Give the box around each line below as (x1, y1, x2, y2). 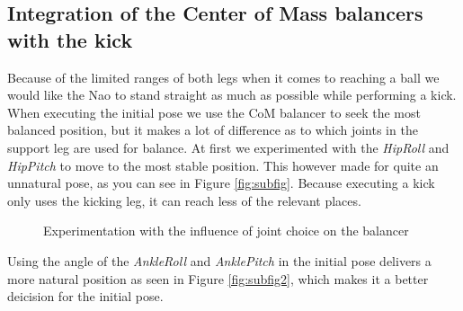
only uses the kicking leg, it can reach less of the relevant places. (7, 191, 361, 209)
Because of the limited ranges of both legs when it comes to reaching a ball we (7, 67, 440, 86)
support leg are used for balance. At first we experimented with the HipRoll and (7, 138, 450, 156)
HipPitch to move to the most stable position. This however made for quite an (7, 155, 439, 174)
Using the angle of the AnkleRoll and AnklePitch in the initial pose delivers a (7, 251, 432, 270)
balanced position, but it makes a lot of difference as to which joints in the (7, 120, 418, 139)
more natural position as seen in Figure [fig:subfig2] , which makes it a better (7, 269, 429, 288)
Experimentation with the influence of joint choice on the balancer (43, 221, 409, 240)
